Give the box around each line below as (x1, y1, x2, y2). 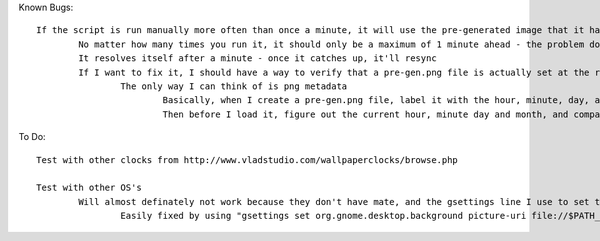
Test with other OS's (36, 182, 142, 194)
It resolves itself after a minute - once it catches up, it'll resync (78, 53, 437, 64)
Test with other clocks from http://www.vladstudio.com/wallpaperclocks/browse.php (36, 154, 459, 165)
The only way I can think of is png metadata (120, 80, 348, 92)
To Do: (18, 131, 46, 143)
